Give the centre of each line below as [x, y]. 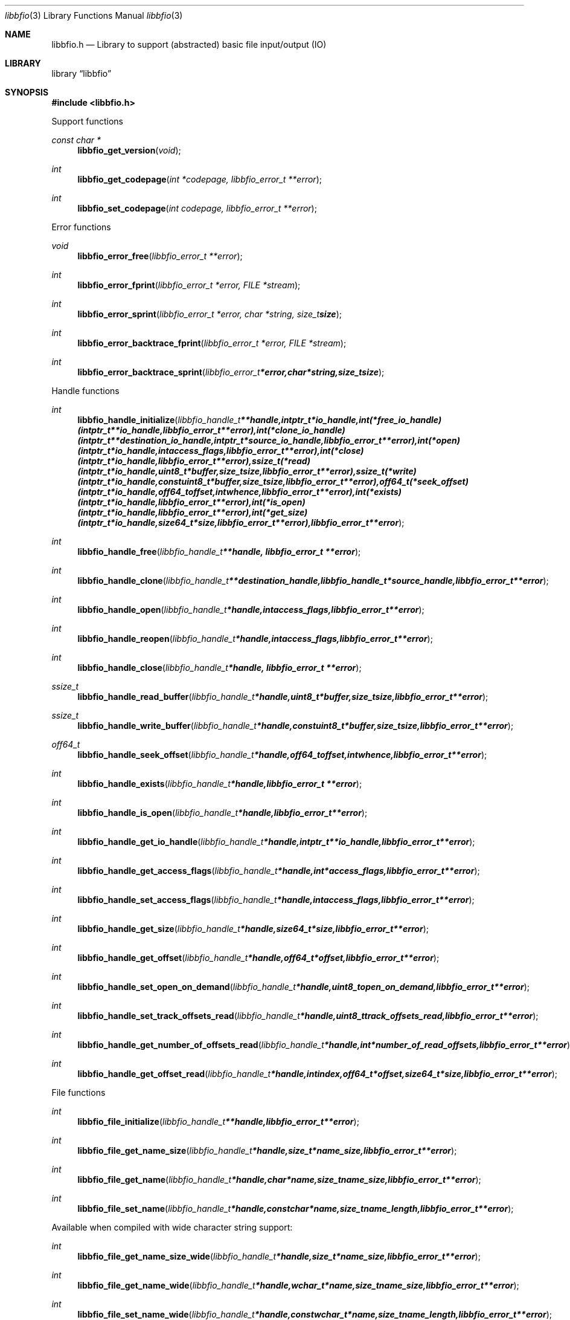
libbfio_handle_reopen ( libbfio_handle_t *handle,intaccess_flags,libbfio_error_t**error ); [255, 639]
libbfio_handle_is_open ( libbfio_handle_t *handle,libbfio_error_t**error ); [223, 813]
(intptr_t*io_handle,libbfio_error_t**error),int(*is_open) [191, 502]
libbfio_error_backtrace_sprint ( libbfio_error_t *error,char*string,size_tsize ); [231, 372]
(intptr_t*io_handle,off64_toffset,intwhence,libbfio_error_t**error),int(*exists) [240, 492]
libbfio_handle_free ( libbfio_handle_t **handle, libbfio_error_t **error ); [219, 552]
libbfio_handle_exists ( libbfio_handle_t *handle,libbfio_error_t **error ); [220, 784]
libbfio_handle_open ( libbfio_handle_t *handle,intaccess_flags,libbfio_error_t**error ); [251, 610]
